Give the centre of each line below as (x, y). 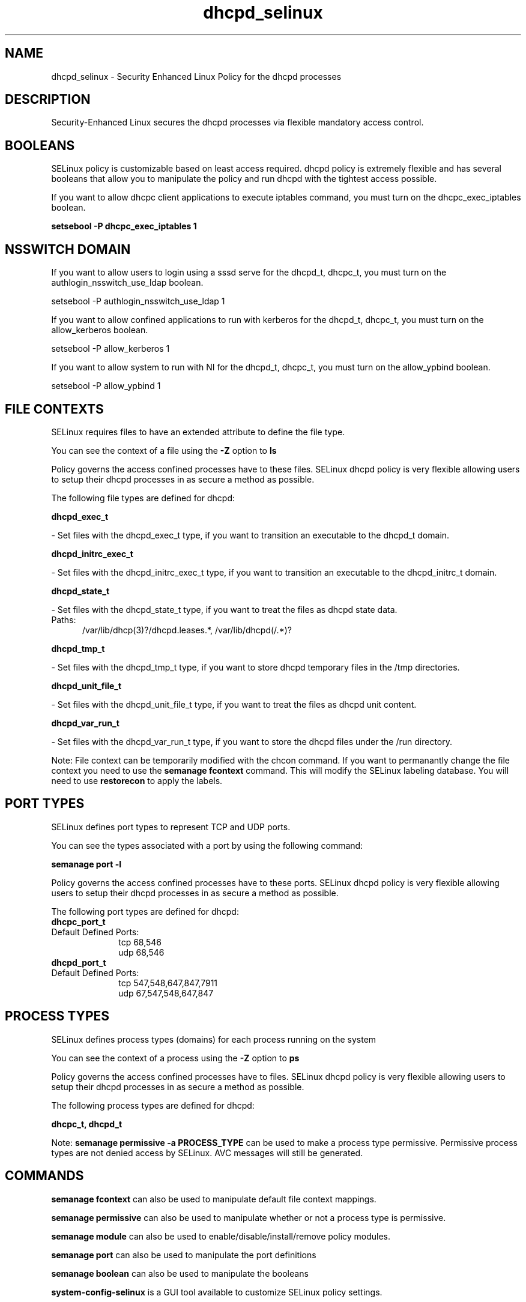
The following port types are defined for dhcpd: (145, 911)
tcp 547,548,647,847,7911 (168, 983)
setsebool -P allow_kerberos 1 (110, 349)
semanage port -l (86, 864)
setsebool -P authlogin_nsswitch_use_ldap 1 (138, 301)
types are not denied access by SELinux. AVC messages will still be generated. (207, 1153)
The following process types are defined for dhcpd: (153, 1105)
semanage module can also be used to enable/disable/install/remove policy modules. (221, 1236)
